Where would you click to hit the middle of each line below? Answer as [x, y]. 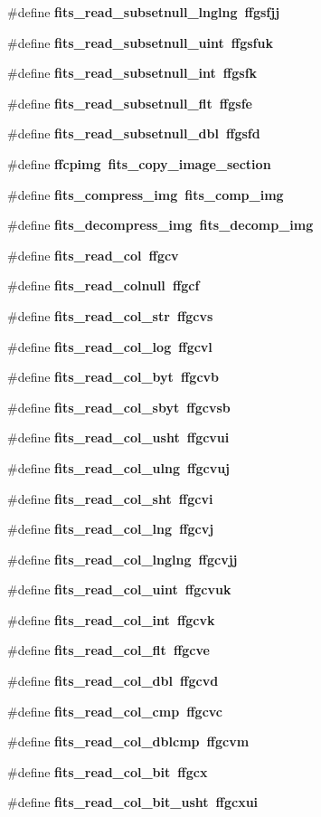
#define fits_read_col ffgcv [93, 255]
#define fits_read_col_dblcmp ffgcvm [128, 741]
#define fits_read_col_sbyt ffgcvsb [119, 407]
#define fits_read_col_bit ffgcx [108, 771]
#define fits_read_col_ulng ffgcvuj [119, 467]
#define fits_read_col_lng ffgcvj [111, 529]
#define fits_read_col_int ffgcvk [111, 619]
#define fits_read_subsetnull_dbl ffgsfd [134, 133]
